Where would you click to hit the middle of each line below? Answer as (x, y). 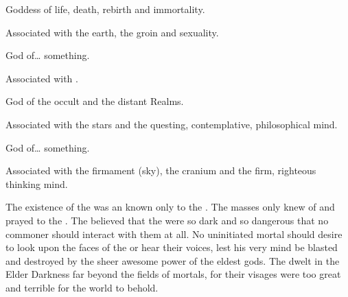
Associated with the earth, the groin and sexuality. (112, 32)
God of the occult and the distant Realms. (95, 101)
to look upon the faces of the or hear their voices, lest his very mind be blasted (172, 247)
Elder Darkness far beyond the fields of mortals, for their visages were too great (173, 274)
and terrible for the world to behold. (82, 287)
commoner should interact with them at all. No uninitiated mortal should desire (174, 234)
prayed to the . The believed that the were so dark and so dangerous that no (167, 220)
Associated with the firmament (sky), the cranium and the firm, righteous (161, 170)
